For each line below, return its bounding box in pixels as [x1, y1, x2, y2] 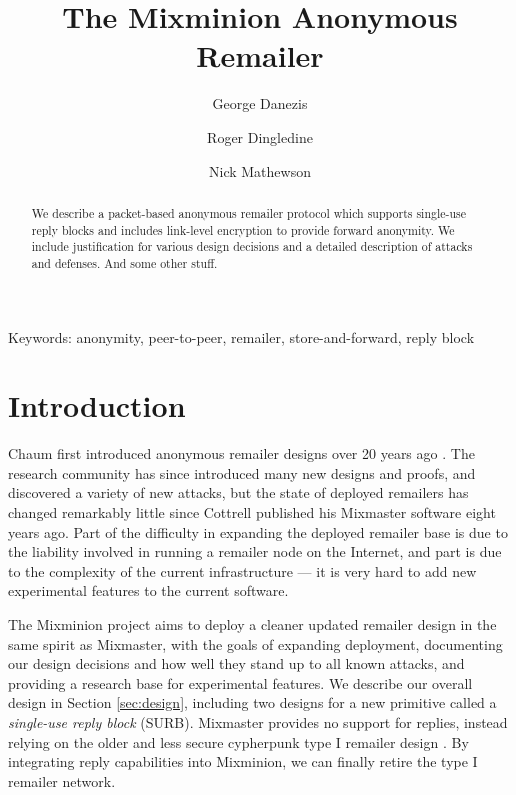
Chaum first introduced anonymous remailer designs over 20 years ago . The [8, 443, 475, 464]
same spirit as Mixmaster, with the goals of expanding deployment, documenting [8, 633, 503, 654]
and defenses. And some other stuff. [31, 254, 218, 271]
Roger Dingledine [207, 126, 313, 147]
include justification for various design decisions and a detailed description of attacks [31, 238, 473, 255]
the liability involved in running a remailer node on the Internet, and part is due [8, 541, 502, 562]
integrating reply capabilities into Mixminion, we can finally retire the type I [8, 751, 478, 772]
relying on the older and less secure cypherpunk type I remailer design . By [8, 731, 469, 752]
